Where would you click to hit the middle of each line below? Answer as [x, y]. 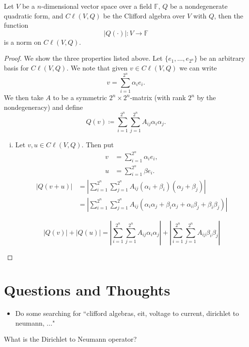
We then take [24, 97]
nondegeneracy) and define [44, 107]
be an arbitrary [222, 58]
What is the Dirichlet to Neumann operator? [70, 339]
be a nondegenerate [199, 6]
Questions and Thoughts [87, 290]
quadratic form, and [34, 15]
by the [206, 97]
